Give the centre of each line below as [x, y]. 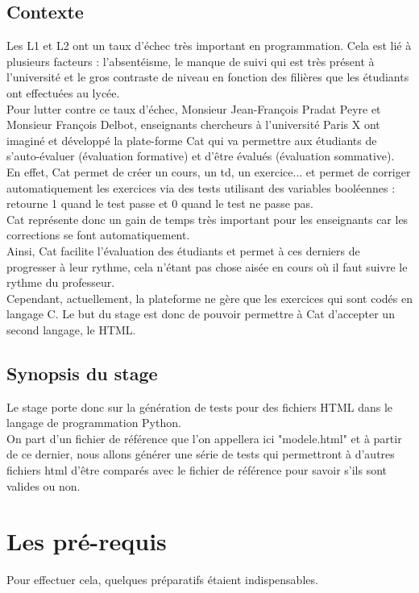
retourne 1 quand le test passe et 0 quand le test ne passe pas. [160, 203]
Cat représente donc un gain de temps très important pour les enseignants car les [207, 219]
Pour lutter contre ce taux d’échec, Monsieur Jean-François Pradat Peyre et [194, 108]
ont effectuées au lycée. [63, 92]
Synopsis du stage [82, 373]
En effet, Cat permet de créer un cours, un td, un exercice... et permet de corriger [209, 171]
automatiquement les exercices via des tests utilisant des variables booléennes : [201, 187]
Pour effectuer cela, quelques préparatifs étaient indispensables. [162, 580]
